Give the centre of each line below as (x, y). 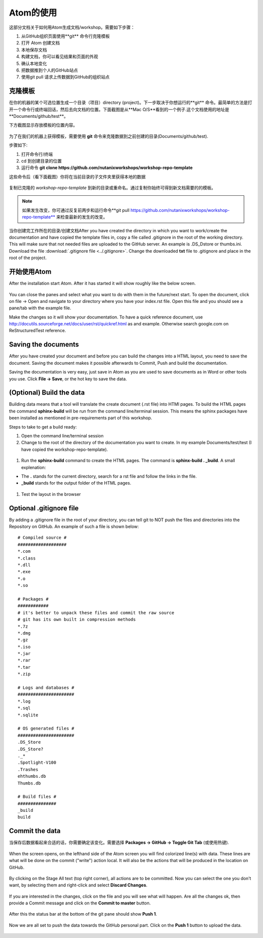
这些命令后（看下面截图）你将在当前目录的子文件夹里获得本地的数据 (77, 177)
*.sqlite (28, 715)
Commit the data (35, 831)
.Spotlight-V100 (37, 763)
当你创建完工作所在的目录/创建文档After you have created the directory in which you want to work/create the (118, 230)
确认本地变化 (34, 63)
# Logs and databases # (46, 688)
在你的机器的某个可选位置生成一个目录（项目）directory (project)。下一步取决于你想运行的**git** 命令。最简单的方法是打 (131, 103)
